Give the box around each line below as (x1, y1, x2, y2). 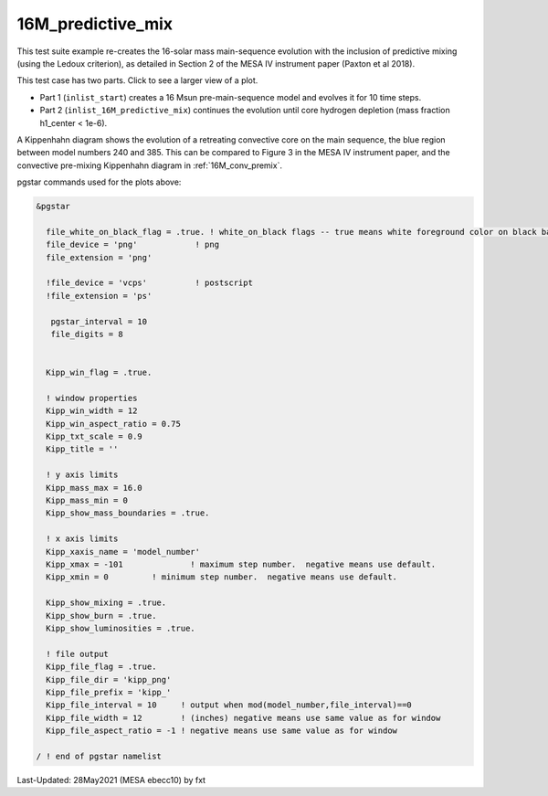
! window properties (46, 393, 138, 403)
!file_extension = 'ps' (46, 291, 153, 301)
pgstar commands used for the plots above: (16, 176, 182, 187)
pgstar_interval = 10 (50, 316, 148, 326)
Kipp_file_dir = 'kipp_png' (46, 674, 172, 685)
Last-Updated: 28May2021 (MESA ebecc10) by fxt (16, 774, 205, 785)
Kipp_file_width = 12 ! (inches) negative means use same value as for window (46, 713, 441, 723)
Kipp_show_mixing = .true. (46, 598, 167, 608)
